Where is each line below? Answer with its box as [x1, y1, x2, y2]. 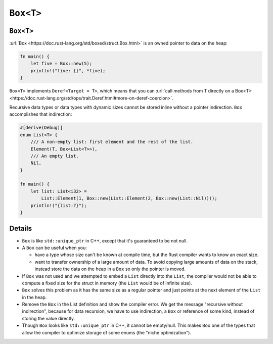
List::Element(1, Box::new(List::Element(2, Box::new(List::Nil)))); [41, 195, 217, 202]
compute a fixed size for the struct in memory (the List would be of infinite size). [22, 280, 192, 286]
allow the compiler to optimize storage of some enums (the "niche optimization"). [22, 329, 192, 335]
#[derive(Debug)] [20, 125, 63, 131]
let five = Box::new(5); [30, 61, 93, 67]
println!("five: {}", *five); [30, 68, 106, 73]
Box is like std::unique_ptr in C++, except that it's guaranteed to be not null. [22, 237, 188, 243]
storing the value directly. [22, 315, 75, 321]
